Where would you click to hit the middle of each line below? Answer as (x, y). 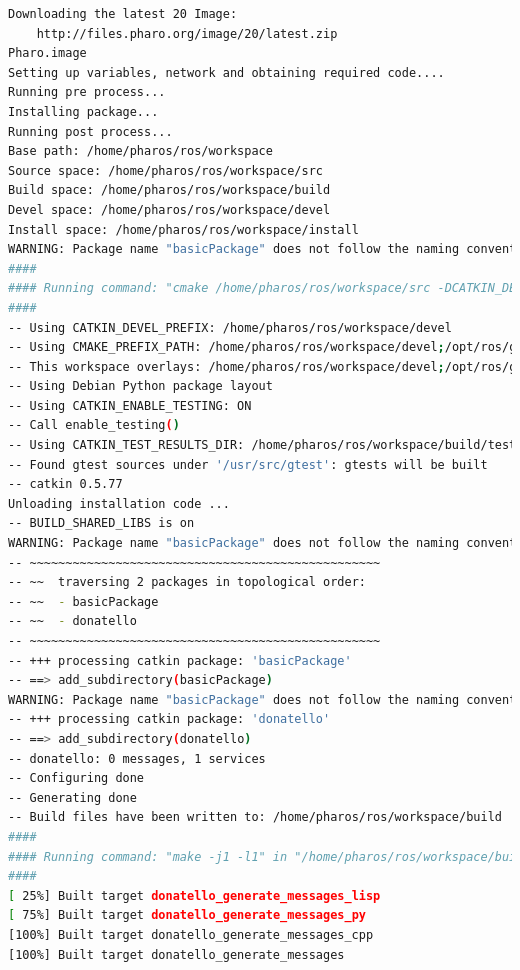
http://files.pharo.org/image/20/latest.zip (187, 33)
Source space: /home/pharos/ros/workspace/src (165, 170)
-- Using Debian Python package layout (140, 386)
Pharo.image (47, 53)
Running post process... (90, 131)
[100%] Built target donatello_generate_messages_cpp (191, 934)
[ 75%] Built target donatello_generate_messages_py (187, 915)
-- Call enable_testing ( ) (94, 425)
